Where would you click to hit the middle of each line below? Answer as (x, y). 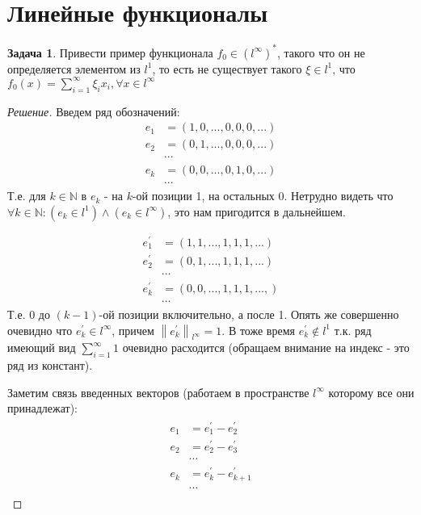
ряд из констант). (50, 365)
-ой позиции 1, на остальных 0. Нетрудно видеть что (263, 196)
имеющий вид (42, 348)
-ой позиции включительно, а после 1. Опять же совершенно (249, 314)
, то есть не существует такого (227, 68)
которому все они (371, 392)
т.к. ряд (353, 330)
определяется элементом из (74, 68)
